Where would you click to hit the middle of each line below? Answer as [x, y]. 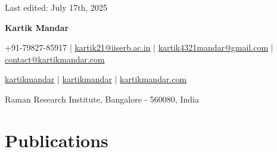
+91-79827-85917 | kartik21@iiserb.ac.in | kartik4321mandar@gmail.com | [139, 47]
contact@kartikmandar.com [55, 59]
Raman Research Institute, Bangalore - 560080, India [102, 99]
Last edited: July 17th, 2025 [56, 7]
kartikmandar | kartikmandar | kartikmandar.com [96, 79]
